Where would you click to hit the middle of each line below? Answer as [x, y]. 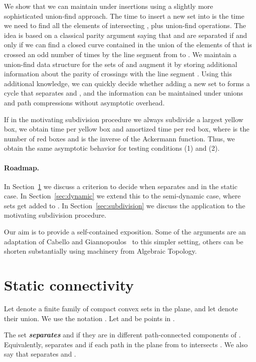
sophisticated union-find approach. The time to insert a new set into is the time [124, 16]
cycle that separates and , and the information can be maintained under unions [124, 93]
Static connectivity [69, 285]
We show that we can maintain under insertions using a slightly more [109, 6]
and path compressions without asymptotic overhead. [84, 102]
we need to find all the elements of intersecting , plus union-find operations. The [125, 25]
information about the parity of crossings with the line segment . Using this [118, 74]
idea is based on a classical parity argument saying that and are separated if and [126, 35]
